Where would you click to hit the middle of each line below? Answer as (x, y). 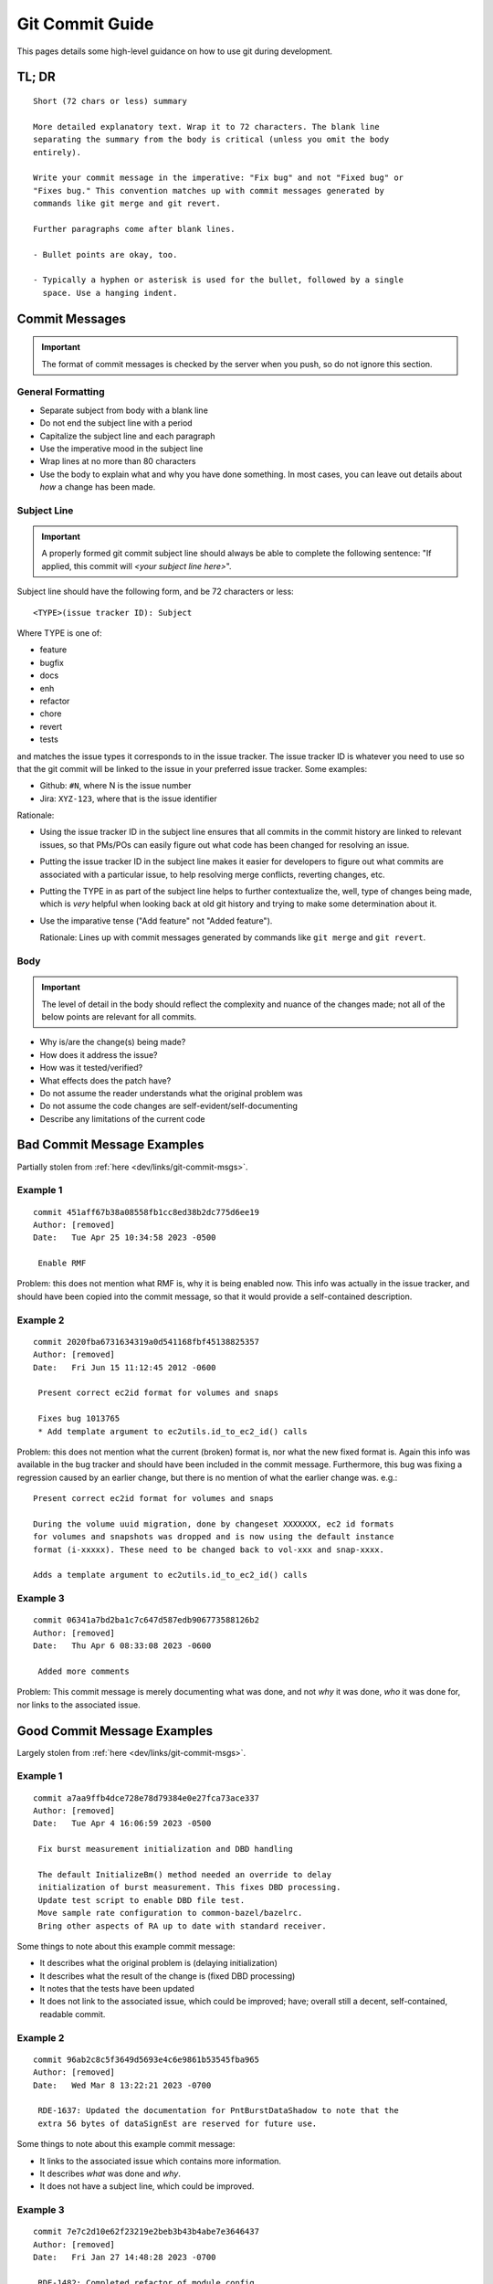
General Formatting (61, 392)
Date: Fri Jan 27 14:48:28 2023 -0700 (125, 2258)
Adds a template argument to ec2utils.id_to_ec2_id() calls (170, 1575)
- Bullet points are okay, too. (105, 254)
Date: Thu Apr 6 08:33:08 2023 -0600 (122, 1646)
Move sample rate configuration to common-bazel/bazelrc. (170, 1913)
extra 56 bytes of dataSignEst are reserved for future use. (178, 2123)
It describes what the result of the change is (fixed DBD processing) (168, 1976)
